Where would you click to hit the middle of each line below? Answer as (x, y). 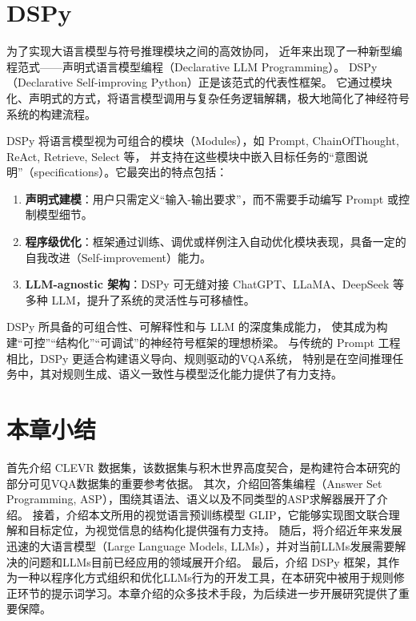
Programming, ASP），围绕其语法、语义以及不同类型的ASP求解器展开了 (192, 499)
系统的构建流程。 (51, 113)
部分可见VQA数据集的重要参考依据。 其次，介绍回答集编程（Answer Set (194, 483)
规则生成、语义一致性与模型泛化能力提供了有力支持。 (202, 374)
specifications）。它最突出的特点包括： (131, 172)
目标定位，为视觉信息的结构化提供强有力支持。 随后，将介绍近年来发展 (215, 530)
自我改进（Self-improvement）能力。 (118, 257)
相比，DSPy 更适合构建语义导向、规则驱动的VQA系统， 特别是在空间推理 (200, 358)
